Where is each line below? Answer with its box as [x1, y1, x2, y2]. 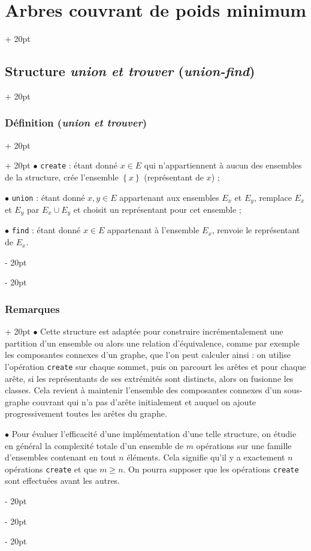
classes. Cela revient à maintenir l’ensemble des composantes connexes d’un [5, 384, 282, 396]
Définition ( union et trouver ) [5, 115, 147, 130]
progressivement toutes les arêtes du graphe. [5, 407, 167, 420]
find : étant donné [11, 224, 81, 236]
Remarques [5, 301, 60, 316]
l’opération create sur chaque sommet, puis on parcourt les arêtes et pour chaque [5, 360, 306, 372]
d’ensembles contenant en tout [5, 451, 116, 463]
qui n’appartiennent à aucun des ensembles [144, 159, 302, 171]
